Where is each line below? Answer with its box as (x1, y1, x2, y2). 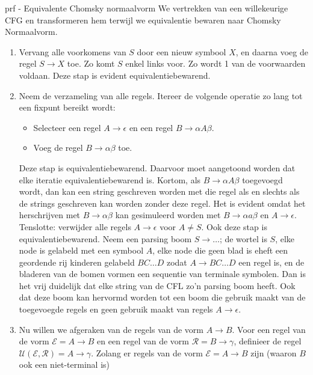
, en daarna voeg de (235, 45, 308, 58)
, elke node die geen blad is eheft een (152, 244, 288, 257)
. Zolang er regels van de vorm (91, 346, 203, 359)
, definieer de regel (234, 335, 302, 347)
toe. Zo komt (67, 57, 115, 70)
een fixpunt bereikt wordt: (19, 101, 116, 114)
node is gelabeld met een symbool (19, 244, 144, 257)
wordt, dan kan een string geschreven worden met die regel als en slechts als (19, 185, 300, 198)
